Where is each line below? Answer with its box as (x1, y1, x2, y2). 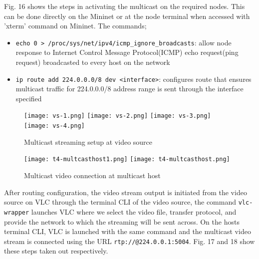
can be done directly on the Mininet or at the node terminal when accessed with (4, 10, 250, 21)
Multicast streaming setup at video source (24, 136, 153, 147)
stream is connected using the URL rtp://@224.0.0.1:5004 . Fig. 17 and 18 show (4, 236, 255, 246)
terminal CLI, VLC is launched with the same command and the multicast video (4, 226, 251, 237)
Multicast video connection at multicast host (24, 170, 161, 181)
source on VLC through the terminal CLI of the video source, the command (4, 197, 237, 207)
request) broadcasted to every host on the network (15, 57, 170, 67)
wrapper (4, 209, 29, 216)
